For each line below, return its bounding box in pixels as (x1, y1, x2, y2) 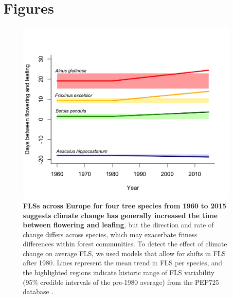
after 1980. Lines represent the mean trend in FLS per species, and (23, 258, 222, 268)
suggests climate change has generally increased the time (23, 210, 218, 220)
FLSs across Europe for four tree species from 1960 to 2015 (23, 200, 227, 210)
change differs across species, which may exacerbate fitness (23, 229, 197, 239)
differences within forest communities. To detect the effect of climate (23, 239, 227, 249)
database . (23, 286, 54, 297)
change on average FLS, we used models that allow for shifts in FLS (23, 248, 226, 258)
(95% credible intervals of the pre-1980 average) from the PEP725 (23, 277, 219, 287)
